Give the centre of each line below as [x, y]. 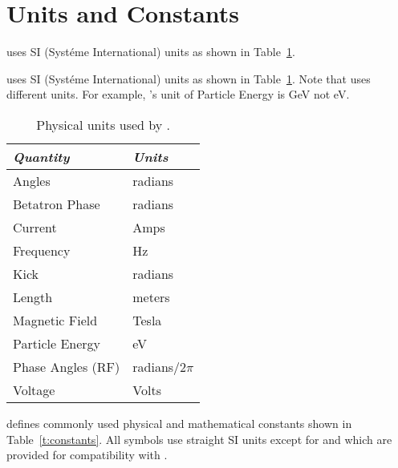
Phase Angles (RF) [67, 366]
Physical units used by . [103, 124]
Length [33, 297]
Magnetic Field [55, 320]
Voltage [34, 389]
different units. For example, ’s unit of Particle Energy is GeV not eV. [178, 94]
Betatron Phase [57, 204]
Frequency [42, 250]
